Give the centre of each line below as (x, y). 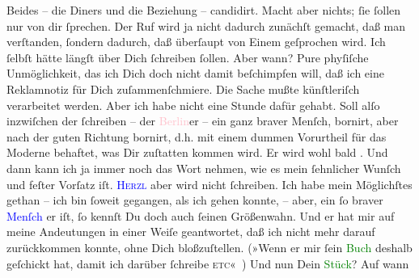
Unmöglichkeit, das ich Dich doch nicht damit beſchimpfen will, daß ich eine (195, 73)
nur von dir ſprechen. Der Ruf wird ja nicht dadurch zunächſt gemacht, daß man (206, 25)
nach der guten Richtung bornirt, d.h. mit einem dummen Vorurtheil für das (197, 136)
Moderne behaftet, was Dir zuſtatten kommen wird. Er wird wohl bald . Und (197, 152)
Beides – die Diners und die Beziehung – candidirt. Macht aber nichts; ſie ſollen (204, 10)
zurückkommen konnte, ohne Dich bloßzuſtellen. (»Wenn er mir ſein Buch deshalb (209, 247)
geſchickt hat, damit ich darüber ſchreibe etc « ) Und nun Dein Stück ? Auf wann (208, 263)
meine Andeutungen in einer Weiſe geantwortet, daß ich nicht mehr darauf (191, 232)
